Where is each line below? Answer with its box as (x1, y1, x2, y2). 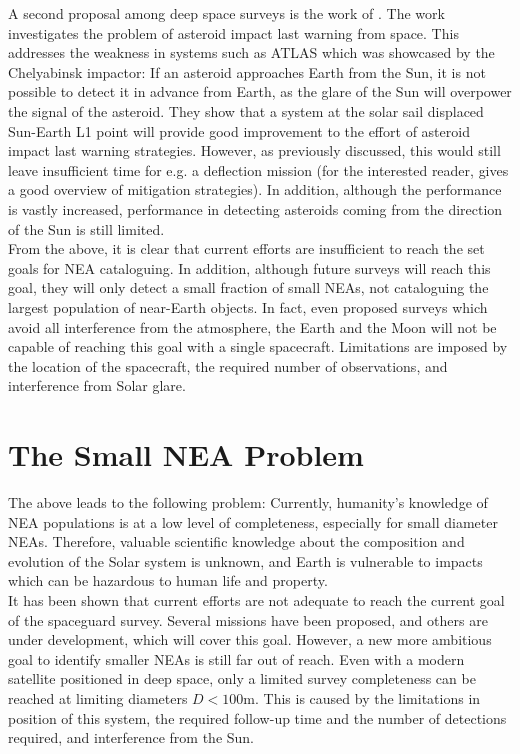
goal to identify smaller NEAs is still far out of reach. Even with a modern (8, 648, 465, 669)
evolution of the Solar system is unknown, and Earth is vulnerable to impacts (8, 550, 483, 571)
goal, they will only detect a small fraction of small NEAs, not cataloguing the (8, 277, 489, 298)
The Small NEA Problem (8, 434, 364, 475)
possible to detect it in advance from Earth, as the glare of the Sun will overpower (8, 81, 512, 102)
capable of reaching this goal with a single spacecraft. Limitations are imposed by (8, 336, 508, 357)
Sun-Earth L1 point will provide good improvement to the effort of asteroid (8, 120, 470, 141)
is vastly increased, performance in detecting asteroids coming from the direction (8, 198, 503, 219)
